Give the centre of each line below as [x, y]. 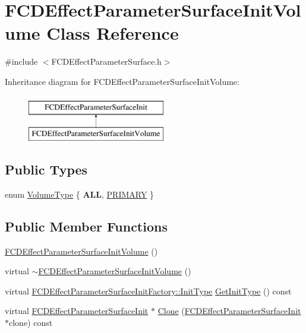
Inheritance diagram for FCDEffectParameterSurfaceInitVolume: [122, 81]
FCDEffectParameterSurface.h [106, 61]
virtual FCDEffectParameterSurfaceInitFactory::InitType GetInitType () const [148, 291]
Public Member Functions [86, 226]
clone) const [31, 323]
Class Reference [113, 33]
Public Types [46, 169]
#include [21, 61]
